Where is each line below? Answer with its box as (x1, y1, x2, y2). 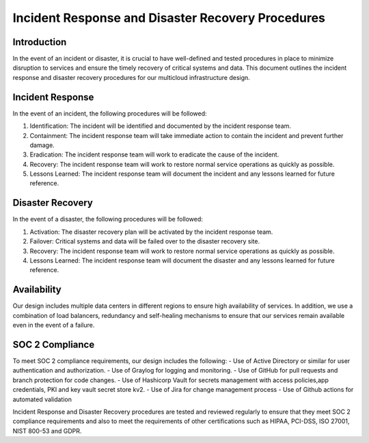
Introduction (12, 36, 67, 48)
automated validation (12, 395, 72, 403)
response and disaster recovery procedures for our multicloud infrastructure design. (12, 73, 251, 81)
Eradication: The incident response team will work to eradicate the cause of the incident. (29, 150, 279, 159)
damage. (29, 141, 55, 149)
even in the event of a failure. (12, 321, 95, 330)
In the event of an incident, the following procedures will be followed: (12, 109, 208, 118)
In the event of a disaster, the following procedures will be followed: (12, 215, 203, 224)
